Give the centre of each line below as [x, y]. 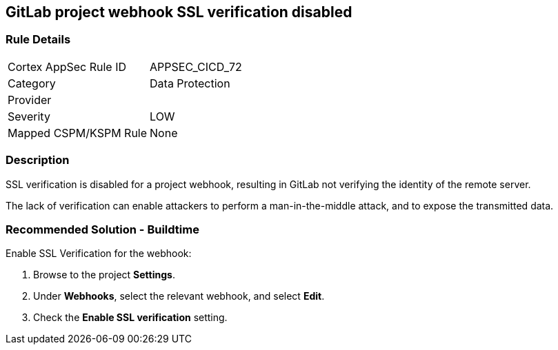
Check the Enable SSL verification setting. [130, 318]
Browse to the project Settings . [104, 275]
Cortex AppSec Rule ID [67, 66]
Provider [30, 100]
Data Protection [190, 83]
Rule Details [38, 40]
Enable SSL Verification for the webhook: [99, 254]
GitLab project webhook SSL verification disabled [179, 12]
